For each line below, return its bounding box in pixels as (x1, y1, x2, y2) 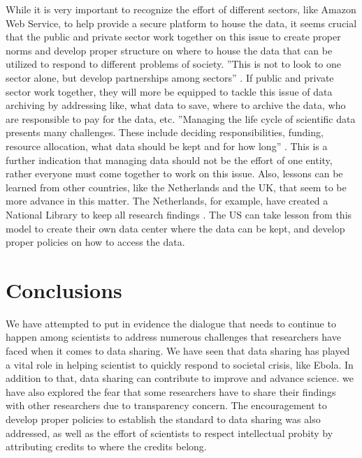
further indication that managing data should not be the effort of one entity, (6, 152, 333, 167)
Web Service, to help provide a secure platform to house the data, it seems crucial (6, 15, 357, 30)
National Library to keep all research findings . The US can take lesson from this (6, 207, 352, 221)
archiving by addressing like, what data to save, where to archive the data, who (6, 98, 346, 112)
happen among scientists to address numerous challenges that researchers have (6, 330, 341, 344)
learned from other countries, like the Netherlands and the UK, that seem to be (6, 179, 347, 194)
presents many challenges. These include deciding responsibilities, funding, (6, 125, 324, 140)
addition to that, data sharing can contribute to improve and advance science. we (6, 371, 354, 385)
